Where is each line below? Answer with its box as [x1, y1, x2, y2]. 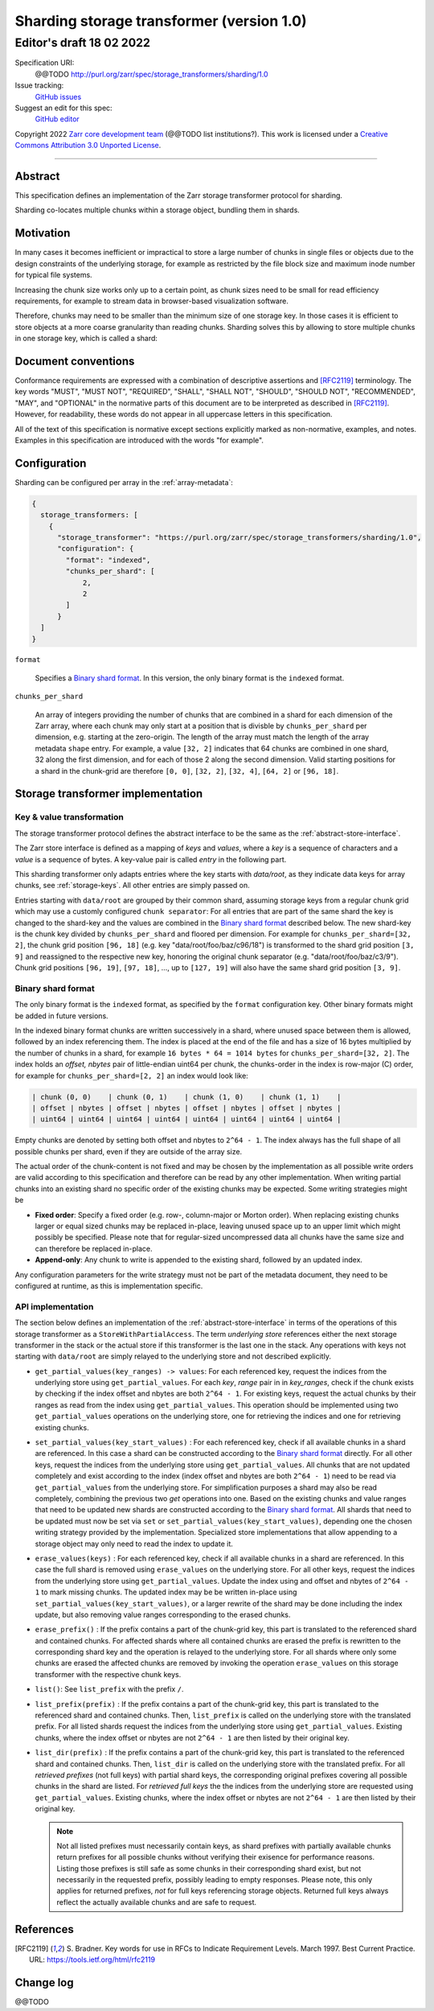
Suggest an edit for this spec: [14, 103, 113, 113]
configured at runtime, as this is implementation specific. [14, 1281, 203, 1290]
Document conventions [14, 354, 135, 368]
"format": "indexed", [65, 555, 151, 565]
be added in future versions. [14, 1010, 108, 1021]
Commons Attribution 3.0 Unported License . [14, 141, 162, 150]
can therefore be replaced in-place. [35, 1244, 153, 1253]
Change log [14, 1976, 74, 1989]
